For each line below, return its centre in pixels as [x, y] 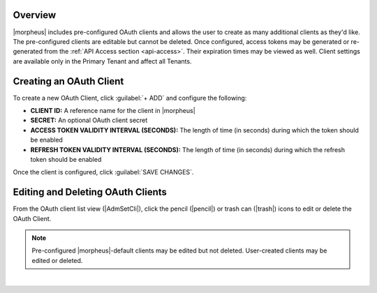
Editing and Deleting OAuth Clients [90, 192]
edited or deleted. [57, 260]
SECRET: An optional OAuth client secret [89, 120]
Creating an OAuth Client [68, 81]
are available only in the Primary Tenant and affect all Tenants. [102, 61]
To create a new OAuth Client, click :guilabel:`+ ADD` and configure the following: [130, 98]
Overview [35, 15]
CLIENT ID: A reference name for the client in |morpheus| [113, 110]
